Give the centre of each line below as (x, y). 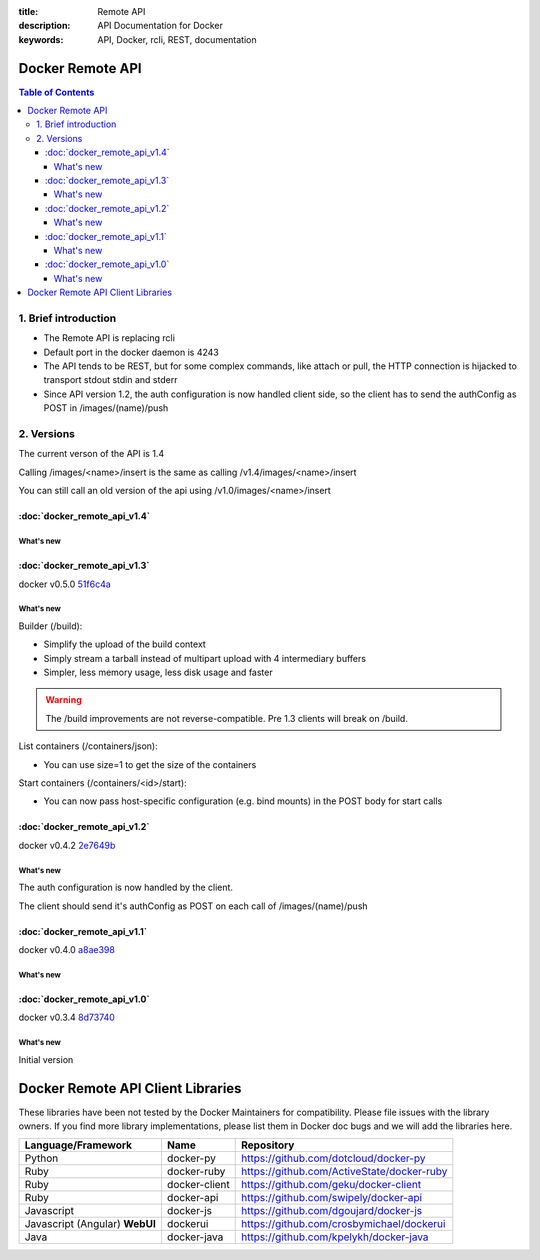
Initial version (46, 1059)
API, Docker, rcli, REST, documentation (177, 39)
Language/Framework (78, 1145)
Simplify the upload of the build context (125, 644)
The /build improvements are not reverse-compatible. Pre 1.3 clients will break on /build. (227, 718)
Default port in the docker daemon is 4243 (131, 352)
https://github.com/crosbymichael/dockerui (343, 1224)
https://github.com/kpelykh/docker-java (335, 1237)
